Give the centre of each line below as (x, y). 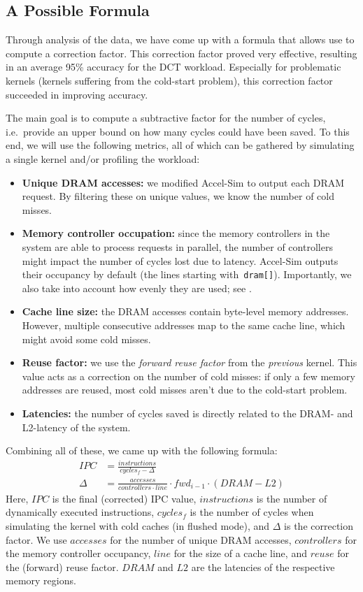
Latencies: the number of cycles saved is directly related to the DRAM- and (187, 413)
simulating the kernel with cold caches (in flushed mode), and (138, 526)
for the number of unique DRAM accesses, (201, 539)
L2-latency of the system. (76, 427)
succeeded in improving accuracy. (77, 94)
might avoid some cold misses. (86, 339)
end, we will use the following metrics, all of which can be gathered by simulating (180, 145)
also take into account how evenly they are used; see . (137, 288)
